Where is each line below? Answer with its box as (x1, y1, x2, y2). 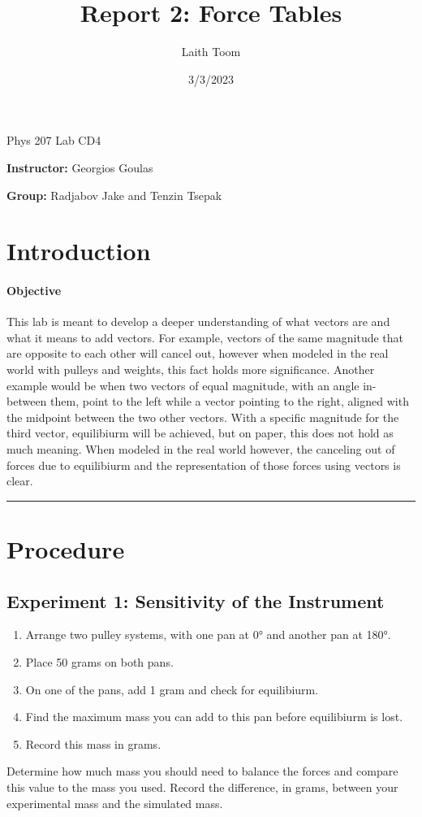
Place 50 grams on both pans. (25, 653, 174, 670)
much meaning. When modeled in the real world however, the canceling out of (6, 441, 395, 458)
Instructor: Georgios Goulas (6, 159, 153, 176)
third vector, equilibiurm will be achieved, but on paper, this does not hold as (6, 424, 394, 441)
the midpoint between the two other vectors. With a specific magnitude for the (6, 408, 399, 425)
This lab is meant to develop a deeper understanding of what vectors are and (6, 313, 390, 330)
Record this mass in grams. (25, 735, 161, 752)
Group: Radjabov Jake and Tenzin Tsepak (6, 186, 222, 203)
